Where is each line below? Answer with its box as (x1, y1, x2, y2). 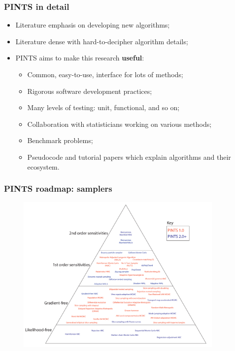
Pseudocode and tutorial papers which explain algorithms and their (27, 151, 231, 162)
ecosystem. (27, 161, 60, 172)
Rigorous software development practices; (27, 86, 152, 96)
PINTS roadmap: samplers (4, 182, 112, 195)
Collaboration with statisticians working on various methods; (27, 118, 212, 129)
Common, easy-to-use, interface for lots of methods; (27, 69, 183, 79)
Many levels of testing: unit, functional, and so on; (27, 102, 180, 113)
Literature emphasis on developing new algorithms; (15, 20, 170, 30)
